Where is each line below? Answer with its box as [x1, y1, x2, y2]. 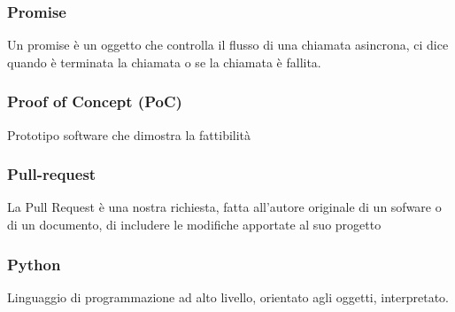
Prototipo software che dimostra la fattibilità [7, 125, 251, 144]
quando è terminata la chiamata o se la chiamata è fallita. [7, 52, 321, 71]
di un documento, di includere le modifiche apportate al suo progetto [7, 215, 382, 234]
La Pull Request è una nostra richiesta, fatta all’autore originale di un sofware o [7, 198, 442, 216]
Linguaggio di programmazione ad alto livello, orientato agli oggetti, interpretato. [7, 287, 449, 306]
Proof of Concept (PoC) [7, 90, 182, 113]
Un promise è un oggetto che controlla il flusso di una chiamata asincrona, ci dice [7, 35, 449, 54]
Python [7, 253, 61, 275]
